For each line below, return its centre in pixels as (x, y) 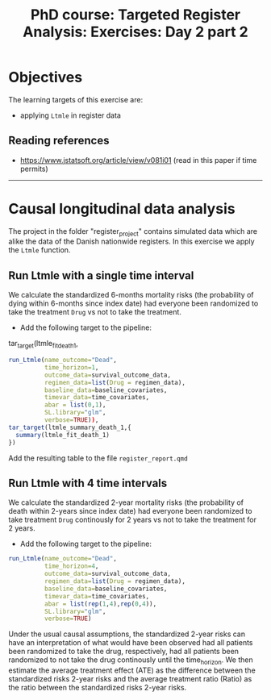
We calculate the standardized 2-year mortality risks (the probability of (126, 502)
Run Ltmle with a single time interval (101, 275)
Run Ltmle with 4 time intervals (88, 483)
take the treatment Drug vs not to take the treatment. (95, 312)
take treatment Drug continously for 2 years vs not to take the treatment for (132, 520)
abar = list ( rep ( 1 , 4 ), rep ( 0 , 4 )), (100, 604)
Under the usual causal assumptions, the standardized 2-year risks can (127, 634)
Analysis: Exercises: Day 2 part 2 (135, 32)
